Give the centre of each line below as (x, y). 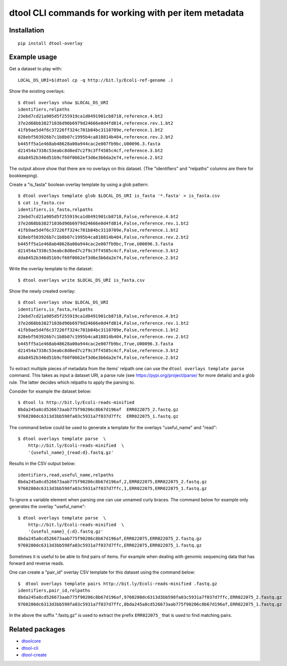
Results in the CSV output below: (42, 463)
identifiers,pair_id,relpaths (54, 591)
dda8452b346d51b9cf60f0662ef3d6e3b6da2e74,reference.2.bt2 (90, 158)
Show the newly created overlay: (42, 291)
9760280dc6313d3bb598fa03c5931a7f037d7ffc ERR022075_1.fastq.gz (98, 416)
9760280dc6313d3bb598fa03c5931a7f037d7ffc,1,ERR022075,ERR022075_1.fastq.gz (113, 489)
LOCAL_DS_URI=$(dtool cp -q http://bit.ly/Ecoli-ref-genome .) (96, 80)
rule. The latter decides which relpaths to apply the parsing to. (72, 382)
